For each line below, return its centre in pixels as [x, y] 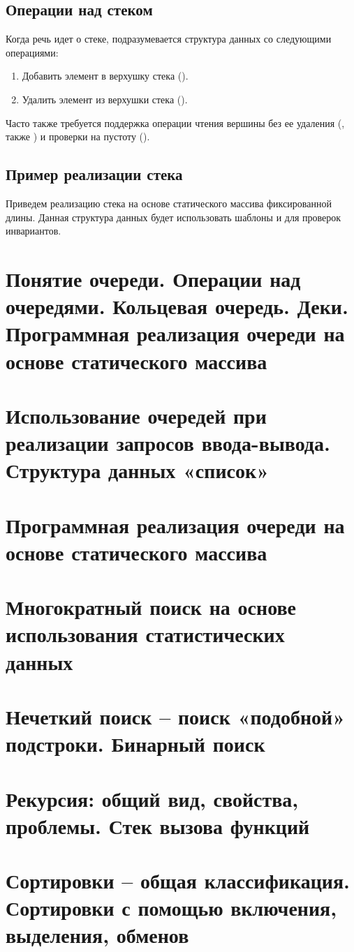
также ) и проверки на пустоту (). [78, 136]
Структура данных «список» [138, 470]
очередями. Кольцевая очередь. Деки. [177, 306]
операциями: [32, 52]
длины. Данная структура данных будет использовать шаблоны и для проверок [174, 217]
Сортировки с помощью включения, [171, 908]
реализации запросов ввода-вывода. [168, 443]
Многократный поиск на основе [151, 607]
